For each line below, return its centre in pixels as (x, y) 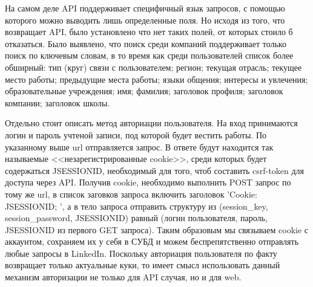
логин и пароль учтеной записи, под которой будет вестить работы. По (136, 134)
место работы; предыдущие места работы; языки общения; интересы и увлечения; (156, 79)
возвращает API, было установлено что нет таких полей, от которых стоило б (149, 32)
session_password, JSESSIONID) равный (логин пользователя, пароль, (136, 218)
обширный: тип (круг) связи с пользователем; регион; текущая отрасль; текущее (153, 67)
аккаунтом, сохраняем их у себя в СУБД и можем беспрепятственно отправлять (152, 241)
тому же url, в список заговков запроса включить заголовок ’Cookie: (131, 194)
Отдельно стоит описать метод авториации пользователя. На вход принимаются (151, 123)
